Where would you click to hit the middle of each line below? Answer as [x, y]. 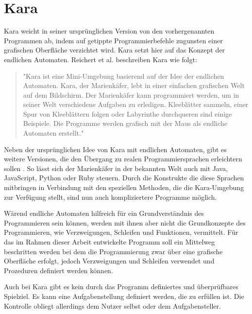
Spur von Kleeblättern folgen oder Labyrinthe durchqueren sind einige [127, 113]
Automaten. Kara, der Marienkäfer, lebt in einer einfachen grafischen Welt [134, 85]
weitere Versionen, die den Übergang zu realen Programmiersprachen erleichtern [123, 159]
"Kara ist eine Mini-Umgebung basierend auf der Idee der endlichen [124, 76]
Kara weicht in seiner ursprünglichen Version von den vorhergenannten [109, 31]
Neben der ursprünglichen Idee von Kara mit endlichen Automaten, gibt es [115, 149]
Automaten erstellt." [53, 133]
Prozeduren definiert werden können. [59, 270]
